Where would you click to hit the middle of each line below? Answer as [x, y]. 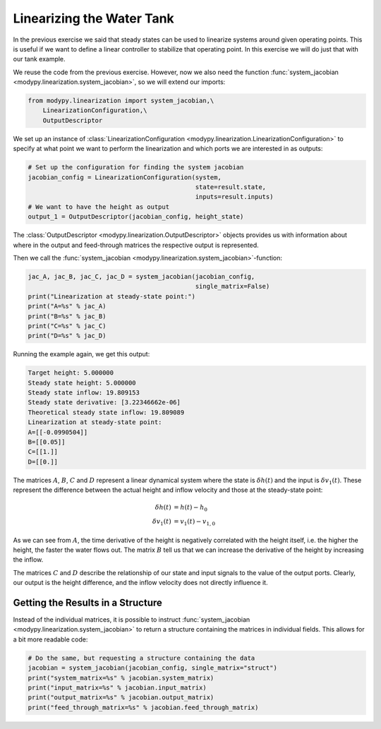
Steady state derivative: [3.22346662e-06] [104, 403]
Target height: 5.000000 [71, 373]
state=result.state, [231, 187]
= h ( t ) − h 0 [191, 508]
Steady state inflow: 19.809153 [84, 393]
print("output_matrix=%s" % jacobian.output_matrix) [121, 698]
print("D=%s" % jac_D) [67, 336]
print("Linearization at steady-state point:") [111, 296]
